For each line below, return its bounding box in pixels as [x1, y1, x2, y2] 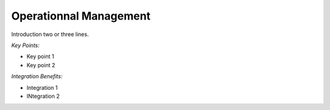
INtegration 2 [26, 92, 60, 100]
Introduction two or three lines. [11, 31, 89, 38]
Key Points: [11, 42, 40, 49]
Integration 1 [26, 84, 58, 91]
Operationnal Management [11, 9, 151, 23]
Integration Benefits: [11, 73, 63, 80]
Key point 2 [26, 61, 56, 68]
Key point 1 [26, 53, 54, 61]
